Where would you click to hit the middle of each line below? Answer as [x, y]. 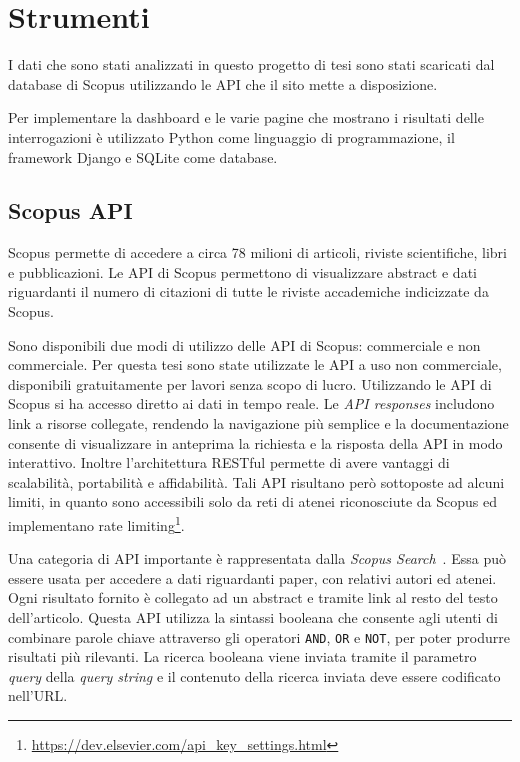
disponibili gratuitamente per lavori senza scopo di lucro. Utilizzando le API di [250, 383]
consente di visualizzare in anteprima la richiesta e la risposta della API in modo [255, 442]
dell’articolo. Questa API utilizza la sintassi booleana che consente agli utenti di [253, 617]
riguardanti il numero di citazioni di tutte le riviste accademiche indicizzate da [248, 291]
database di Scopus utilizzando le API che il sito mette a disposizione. [223, 83]
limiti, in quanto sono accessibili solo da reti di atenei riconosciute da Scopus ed [252, 501]
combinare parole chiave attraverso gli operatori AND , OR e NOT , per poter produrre [259, 636]
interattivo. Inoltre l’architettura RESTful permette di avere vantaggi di [229, 462]
